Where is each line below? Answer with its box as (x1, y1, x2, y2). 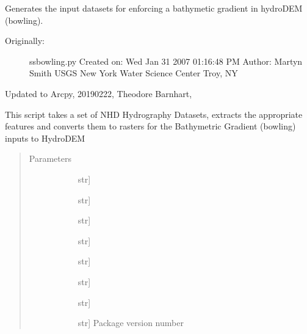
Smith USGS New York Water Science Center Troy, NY (29, 67, 238, 79)
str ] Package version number (78, 316, 184, 329)
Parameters (29, 152, 71, 165)
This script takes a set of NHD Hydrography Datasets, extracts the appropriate (5, 107, 303, 120)
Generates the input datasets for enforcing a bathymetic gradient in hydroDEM (5, 2, 303, 14)
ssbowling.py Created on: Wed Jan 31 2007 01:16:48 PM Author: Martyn (29, 54, 303, 67)
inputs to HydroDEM (5, 131, 85, 144)
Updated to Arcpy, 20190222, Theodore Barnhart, (5, 87, 192, 100)
